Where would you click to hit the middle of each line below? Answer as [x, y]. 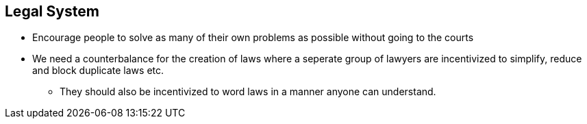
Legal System [52, 11]
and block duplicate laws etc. [98, 71]
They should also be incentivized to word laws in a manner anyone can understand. [248, 92]
